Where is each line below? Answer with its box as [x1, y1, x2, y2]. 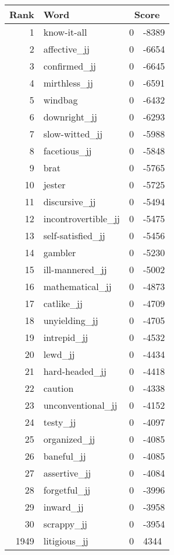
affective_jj [43, 42, 90, 56]
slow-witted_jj [43, 127, 103, 140]
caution [43, 381, 74, 395]
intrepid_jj [43, 330, 88, 344]
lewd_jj [43, 347, 75, 361]
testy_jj [43, 415, 76, 429]
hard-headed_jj [43, 364, 106, 378]
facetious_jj [43, 144, 92, 157]
